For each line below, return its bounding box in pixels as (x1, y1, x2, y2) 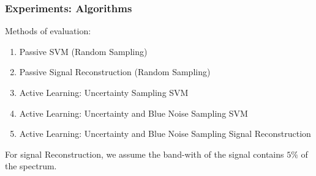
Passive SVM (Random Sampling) (19, 45, 148, 57)
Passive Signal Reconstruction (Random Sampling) (19, 65, 211, 78)
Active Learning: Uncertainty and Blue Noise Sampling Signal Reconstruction (19, 127, 311, 140)
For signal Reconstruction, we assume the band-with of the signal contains (5, 147, 284, 160)
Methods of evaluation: (5, 24, 91, 37)
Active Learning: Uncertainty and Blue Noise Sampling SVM (19, 106, 248, 119)
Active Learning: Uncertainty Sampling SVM (19, 86, 189, 98)
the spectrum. (5, 159, 57, 172)
